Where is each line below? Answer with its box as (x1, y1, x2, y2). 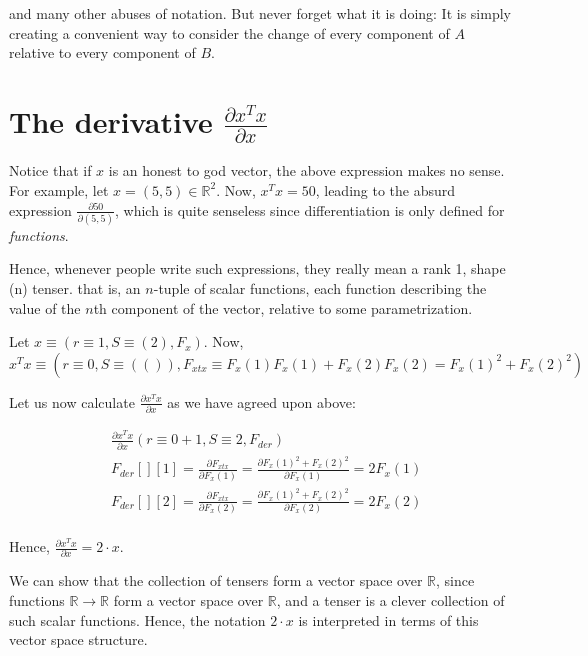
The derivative (9, 100, 213, 141)
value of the (9, 297, 81, 318)
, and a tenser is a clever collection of (276, 590, 505, 611)
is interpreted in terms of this (298, 609, 479, 630)
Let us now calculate (9, 391, 135, 412)
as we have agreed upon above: (167, 391, 356, 412)
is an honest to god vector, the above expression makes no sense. (108, 160, 505, 181)
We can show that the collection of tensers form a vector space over (9, 570, 423, 591)
